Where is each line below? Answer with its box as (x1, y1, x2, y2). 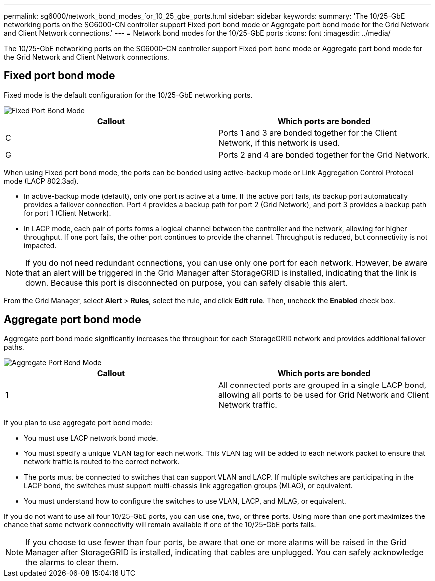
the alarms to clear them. (25, 557, 119, 567)
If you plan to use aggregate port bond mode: (4, 418, 153, 427)
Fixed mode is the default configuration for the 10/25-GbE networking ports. (4, 90, 253, 99)
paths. (4, 342, 24, 351)
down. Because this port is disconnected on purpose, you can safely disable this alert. (25, 277, 348, 288)
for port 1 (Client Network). (24, 208, 111, 217)
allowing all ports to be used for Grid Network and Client (218, 389, 429, 400)
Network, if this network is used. (218, 137, 340, 148)
